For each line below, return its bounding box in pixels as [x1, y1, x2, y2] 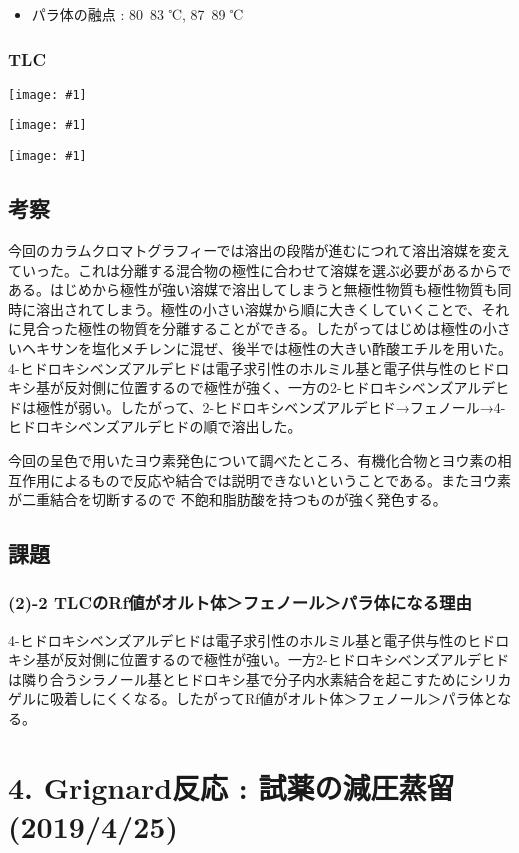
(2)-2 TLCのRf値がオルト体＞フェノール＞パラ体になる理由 [8, 590, 472, 615]
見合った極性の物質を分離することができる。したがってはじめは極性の [21, 318, 483, 339]
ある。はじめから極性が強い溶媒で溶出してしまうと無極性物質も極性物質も [8, 279, 498, 300]
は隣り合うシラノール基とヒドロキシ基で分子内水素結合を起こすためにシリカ [8, 668, 512, 689]
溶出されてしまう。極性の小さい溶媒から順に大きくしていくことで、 [35, 298, 482, 319]
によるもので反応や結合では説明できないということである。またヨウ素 [49, 469, 512, 490]
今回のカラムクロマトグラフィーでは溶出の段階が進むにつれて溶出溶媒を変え [8, 239, 511, 260]
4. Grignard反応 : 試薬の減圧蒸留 [8, 766, 455, 807]
